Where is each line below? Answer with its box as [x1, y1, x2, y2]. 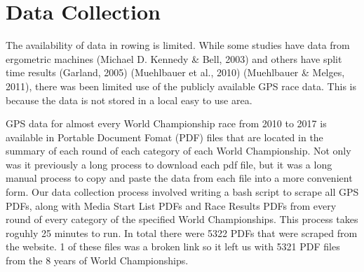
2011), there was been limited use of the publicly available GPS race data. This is [6, 78, 356, 93]
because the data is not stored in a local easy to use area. [6, 92, 252, 107]
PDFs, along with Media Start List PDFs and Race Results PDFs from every [6, 198, 337, 213]
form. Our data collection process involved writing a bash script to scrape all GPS [6, 185, 359, 199]
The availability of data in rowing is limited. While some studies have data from [6, 38, 350, 52]
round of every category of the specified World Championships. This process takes [6, 212, 358, 227]
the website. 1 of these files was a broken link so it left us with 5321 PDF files [6, 239, 340, 254]
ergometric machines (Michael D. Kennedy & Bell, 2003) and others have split [6, 51, 342, 66]
